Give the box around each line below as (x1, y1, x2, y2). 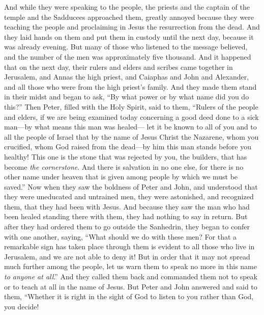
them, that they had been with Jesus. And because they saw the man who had (4, 201, 250, 212)
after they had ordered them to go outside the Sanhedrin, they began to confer (4, 221, 250, 232)
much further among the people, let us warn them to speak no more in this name (4, 261, 257, 272)
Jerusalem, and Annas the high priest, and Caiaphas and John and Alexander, (4, 71, 249, 82)
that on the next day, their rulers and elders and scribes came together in (4, 61, 233, 72)
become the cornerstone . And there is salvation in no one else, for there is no (4, 161, 244, 172)
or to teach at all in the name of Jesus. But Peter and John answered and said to (4, 281, 257, 292)
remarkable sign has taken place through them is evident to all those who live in (4, 241, 255, 252)
